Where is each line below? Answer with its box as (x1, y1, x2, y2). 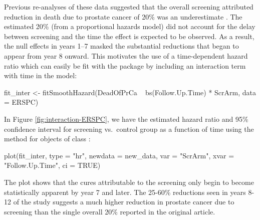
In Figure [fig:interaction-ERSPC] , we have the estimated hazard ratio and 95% (4, 113, 248, 124)
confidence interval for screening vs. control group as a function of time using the (4, 123, 254, 134)
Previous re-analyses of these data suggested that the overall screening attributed (4, 2, 253, 12)
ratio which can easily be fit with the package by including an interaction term (4, 60, 246, 71)
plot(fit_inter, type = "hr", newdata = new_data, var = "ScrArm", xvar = (4, 150, 234, 160)
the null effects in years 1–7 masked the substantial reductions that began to (4, 41, 239, 51)
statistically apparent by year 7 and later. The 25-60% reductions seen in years (4, 186, 246, 197)
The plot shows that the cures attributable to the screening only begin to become (4, 176, 254, 187)
